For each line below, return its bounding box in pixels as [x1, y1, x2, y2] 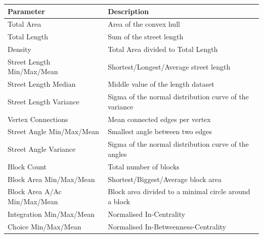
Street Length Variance [8, 96, 79, 106]
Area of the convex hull [108, 19, 180, 29]
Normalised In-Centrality [108, 208, 186, 219]
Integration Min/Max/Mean [8, 208, 95, 219]
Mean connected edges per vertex [108, 113, 211, 124]
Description [108, 6, 149, 16]
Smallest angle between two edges [108, 126, 212, 137]
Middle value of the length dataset [108, 79, 214, 89]
